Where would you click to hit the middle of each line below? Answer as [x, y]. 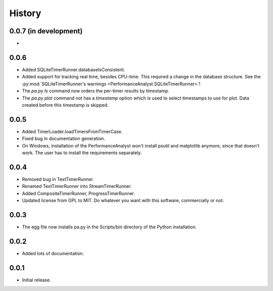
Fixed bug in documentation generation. [64, 138]
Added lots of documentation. [53, 253]
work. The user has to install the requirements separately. [82, 153]
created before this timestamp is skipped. [65, 105]
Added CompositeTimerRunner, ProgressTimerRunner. [78, 193]
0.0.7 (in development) [46, 31]
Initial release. [36, 280]
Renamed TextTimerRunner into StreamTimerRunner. [77, 186]
